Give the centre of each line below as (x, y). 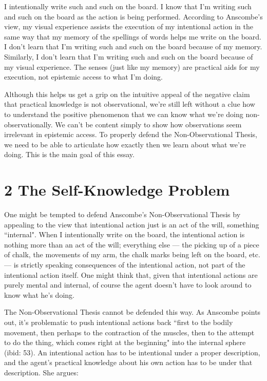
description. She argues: (41, 372)
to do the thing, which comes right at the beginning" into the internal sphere (125, 342)
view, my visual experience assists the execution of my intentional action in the (129, 26)
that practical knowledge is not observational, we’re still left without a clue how (130, 104)
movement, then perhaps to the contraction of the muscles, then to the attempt (129, 332)
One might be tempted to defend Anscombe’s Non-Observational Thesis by (122, 214)
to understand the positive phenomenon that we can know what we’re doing (124, 114)
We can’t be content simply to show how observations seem (148, 124)
